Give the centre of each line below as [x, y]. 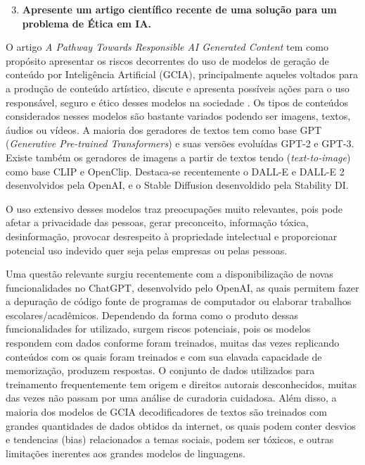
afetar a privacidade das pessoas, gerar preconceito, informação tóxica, [157, 222]
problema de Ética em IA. [87, 23]
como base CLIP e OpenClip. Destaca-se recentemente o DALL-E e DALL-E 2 [175, 171]
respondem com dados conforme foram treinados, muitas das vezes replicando [173, 343]
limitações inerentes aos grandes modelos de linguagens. [126, 453]
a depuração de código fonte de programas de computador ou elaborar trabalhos [179, 301]
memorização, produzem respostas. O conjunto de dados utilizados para [160, 370]
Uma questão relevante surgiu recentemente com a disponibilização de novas [169, 274]
